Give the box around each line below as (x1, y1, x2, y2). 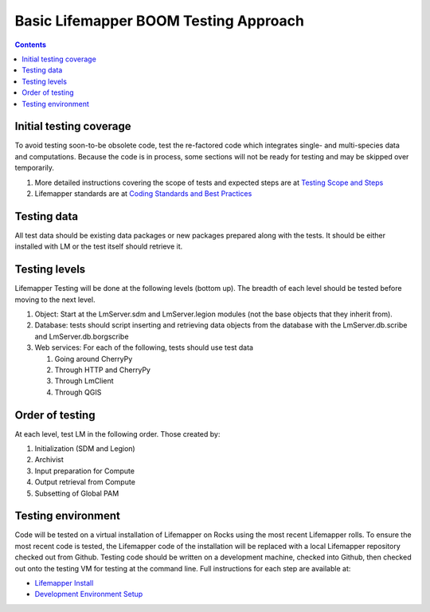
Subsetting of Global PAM (34, 488, 119, 498)
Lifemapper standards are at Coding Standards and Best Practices (34, 188, 252, 198)
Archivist (34, 455, 64, 465)
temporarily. (14, 163, 55, 173)
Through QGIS (54, 387, 102, 397)
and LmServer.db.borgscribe (34, 331, 129, 341)
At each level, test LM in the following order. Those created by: (14, 429, 221, 438)
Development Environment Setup (34, 590, 143, 599)
